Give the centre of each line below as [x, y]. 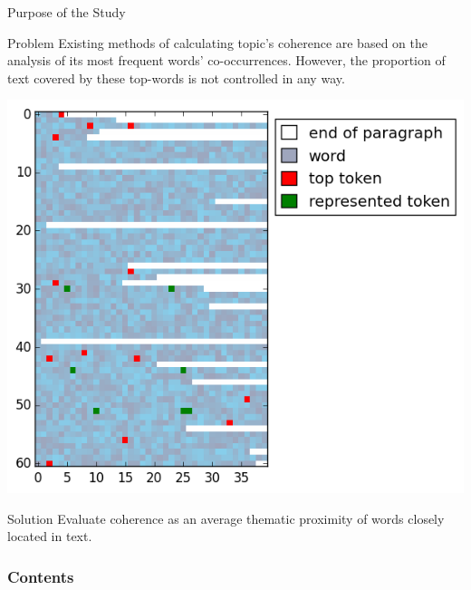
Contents [41, 576]
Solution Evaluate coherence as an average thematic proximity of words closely [226, 518]
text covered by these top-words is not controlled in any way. [176, 77]
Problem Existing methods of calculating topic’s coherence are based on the [217, 42]
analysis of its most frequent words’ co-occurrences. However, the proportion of [226, 60]
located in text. [50, 536]
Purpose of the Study [67, 12]
